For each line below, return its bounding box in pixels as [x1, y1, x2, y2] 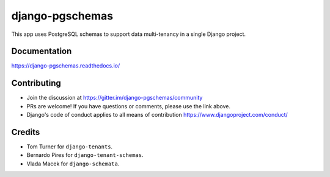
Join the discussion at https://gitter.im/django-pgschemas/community [26, 94, 203, 102]
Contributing [11, 78, 61, 88]
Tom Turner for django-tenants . [26, 143, 113, 150]
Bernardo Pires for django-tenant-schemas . [26, 151, 144, 159]
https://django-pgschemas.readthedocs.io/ [11, 62, 120, 69]
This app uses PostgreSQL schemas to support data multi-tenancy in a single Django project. [11, 30, 246, 38]
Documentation [11, 46, 72, 57]
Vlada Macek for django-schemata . [26, 160, 120, 167]
